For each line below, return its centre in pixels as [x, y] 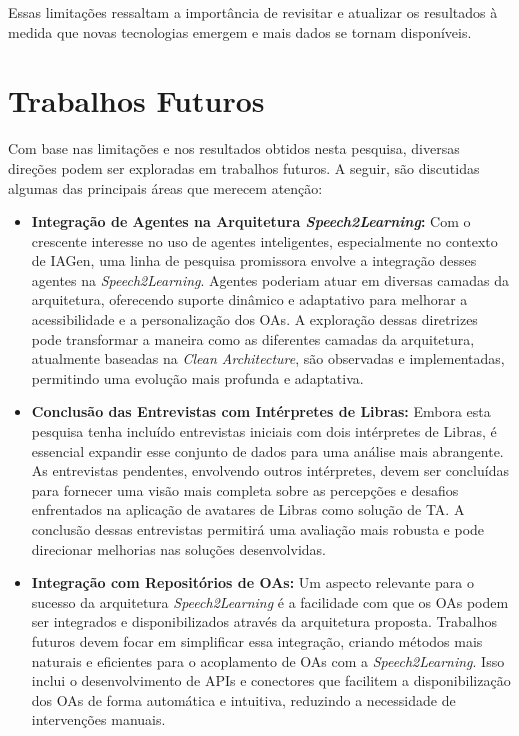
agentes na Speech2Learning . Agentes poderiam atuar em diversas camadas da [270, 279]
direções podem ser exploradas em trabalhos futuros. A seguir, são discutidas [244, 167]
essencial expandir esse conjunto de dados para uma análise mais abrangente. [267, 450]
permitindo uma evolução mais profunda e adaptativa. [197, 377]
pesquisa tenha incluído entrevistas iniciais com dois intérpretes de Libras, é [264, 431]
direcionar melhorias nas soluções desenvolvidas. [178, 548]
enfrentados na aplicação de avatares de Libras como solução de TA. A [248, 509]
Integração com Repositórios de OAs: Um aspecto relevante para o [252, 582]
